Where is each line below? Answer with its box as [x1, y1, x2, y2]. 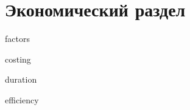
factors [5, 32, 30, 45]
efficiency [5, 93, 39, 106]
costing [5, 52, 31, 65]
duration [5, 73, 37, 86]
